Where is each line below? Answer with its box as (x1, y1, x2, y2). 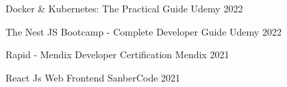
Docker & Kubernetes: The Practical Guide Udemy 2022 (5, 1, 243, 15)
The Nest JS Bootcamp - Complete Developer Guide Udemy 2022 (5, 24, 282, 38)
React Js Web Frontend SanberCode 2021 (5, 70, 181, 84)
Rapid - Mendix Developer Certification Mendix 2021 (5, 47, 229, 62)
